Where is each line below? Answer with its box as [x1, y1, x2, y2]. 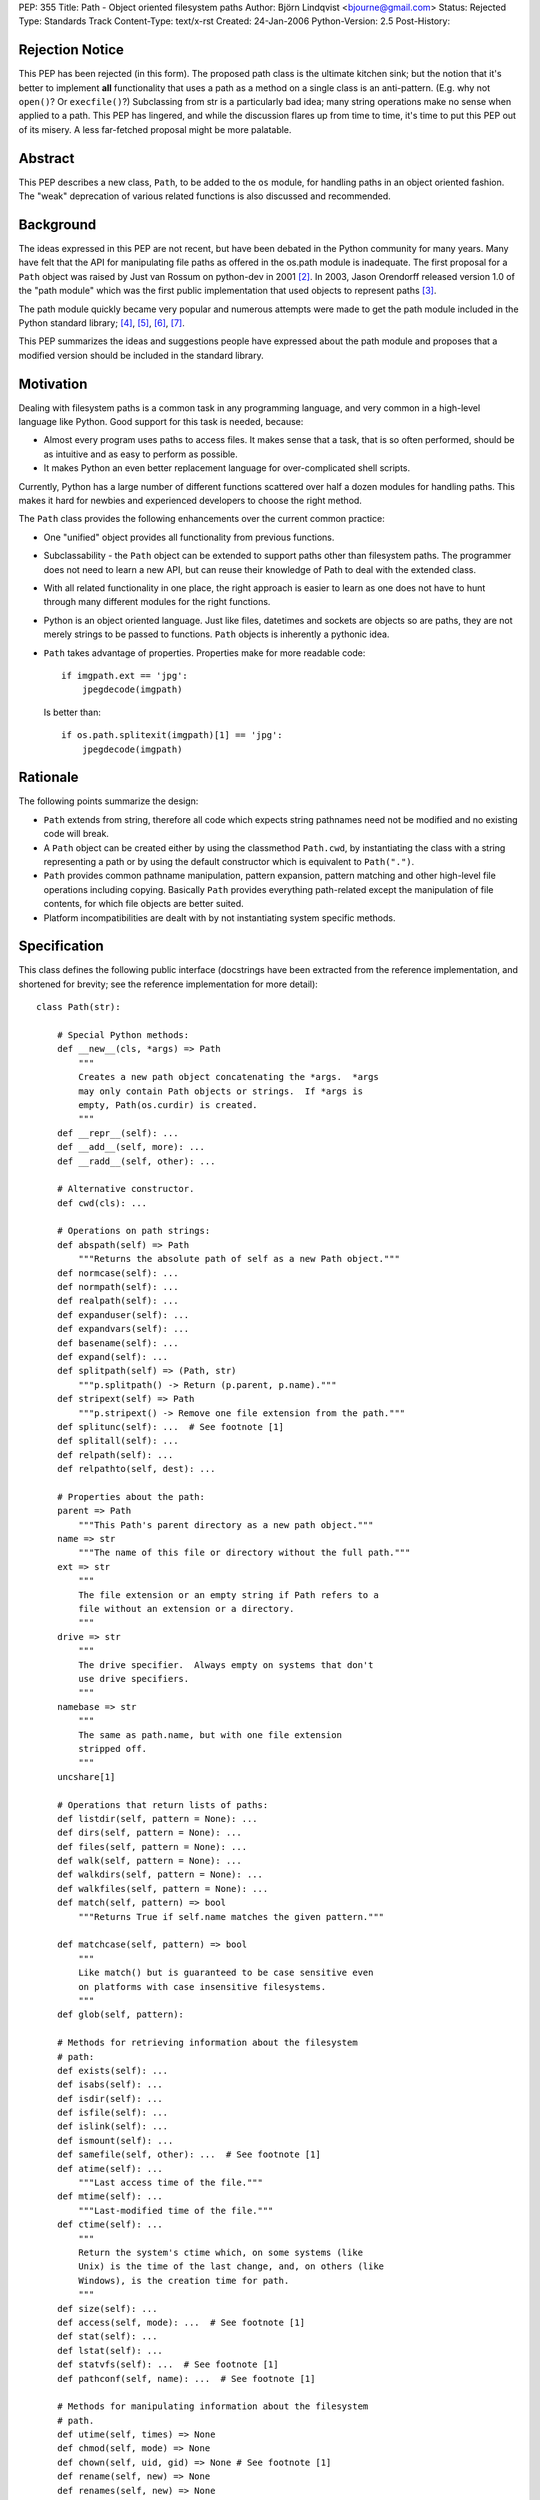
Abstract [18, 150, 75, 167]
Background [18, 216, 97, 233]
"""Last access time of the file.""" [78, 2177, 264, 2189]
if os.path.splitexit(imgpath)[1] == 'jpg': [61, 730, 284, 741]
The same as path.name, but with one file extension [78, 1729, 342, 1740]
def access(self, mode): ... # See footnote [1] [56, 2316, 305, 2328]
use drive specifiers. [78, 1673, 190, 1684]
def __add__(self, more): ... [56, 1141, 205, 1153]
